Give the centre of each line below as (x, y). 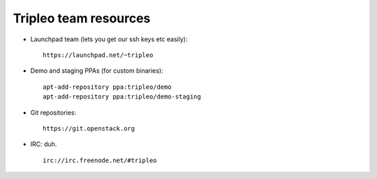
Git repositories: (53, 113)
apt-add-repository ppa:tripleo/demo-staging (122, 97)
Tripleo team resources (82, 18)
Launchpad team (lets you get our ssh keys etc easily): (109, 39)
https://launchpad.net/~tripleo (98, 55)
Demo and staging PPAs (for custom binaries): (97, 71)
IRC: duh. (44, 144)
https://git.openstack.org (89, 128)
